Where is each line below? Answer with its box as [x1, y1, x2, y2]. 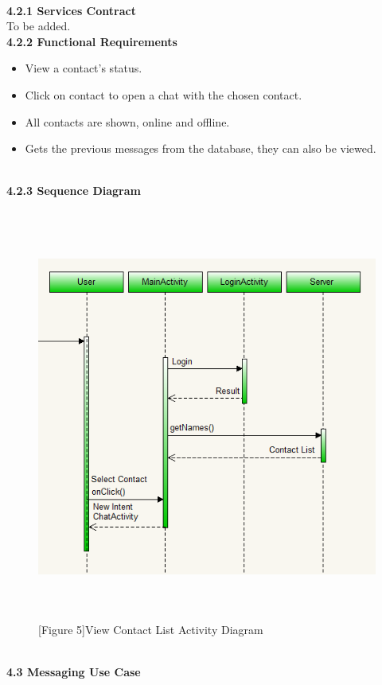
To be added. [6, 18, 71, 34]
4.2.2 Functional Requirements [6, 33, 177, 49]
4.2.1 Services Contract [6, 2, 136, 18]
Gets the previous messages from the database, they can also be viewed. [25, 140, 376, 157]
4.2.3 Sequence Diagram [6, 182, 141, 199]
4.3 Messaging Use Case [6, 664, 141, 680]
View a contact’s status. [25, 60, 142, 76]
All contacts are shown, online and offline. [25, 113, 230, 130]
